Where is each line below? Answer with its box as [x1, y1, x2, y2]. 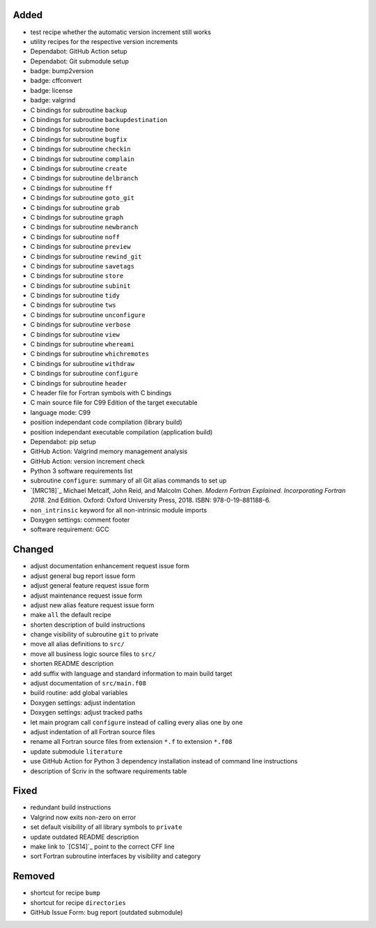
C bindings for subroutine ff [30, 183, 113, 192]
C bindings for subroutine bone [30, 125, 120, 134]
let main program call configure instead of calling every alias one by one [30, 718, 243, 727]
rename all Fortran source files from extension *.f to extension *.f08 [30, 738, 233, 746]
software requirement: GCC [30, 525, 109, 533]
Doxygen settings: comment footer [30, 516, 130, 524]
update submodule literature [30, 747, 123, 756]
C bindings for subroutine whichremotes [30, 349, 150, 358]
